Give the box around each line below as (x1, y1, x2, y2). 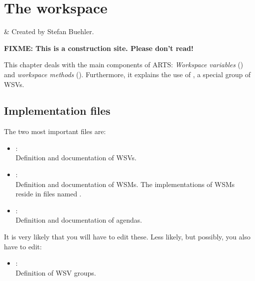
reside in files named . (15, 188, 81, 199)
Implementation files (4, 103, 110, 118)
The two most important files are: (4, 126, 106, 137)
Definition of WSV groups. (15, 267, 96, 278)
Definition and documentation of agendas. (15, 215, 142, 225)
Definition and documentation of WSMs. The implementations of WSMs (15, 179, 235, 189)
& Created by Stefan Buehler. (4, 26, 94, 37)
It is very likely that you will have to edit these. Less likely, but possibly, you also (4, 232, 251, 242)
